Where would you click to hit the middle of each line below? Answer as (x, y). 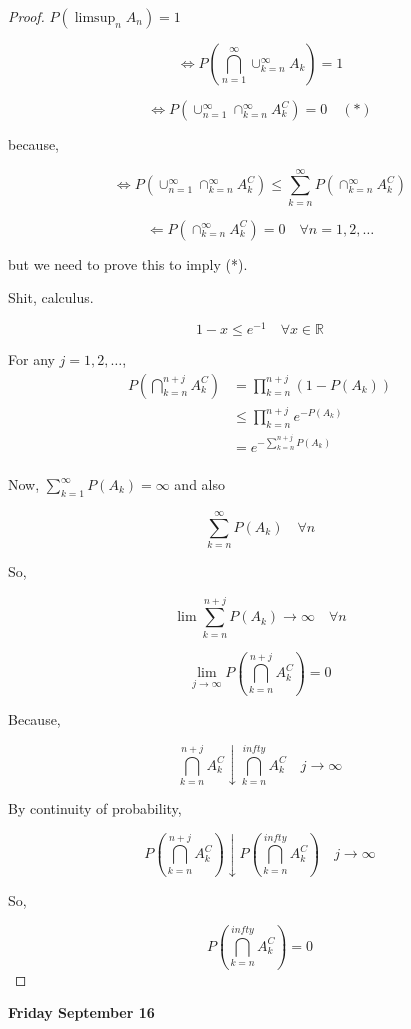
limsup (95, 18)
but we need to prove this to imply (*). (128, 263)
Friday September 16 (81, 1012)
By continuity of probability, (95, 808)
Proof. (26, 16)
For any (31, 358)
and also (200, 484)
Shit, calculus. (51, 297)
